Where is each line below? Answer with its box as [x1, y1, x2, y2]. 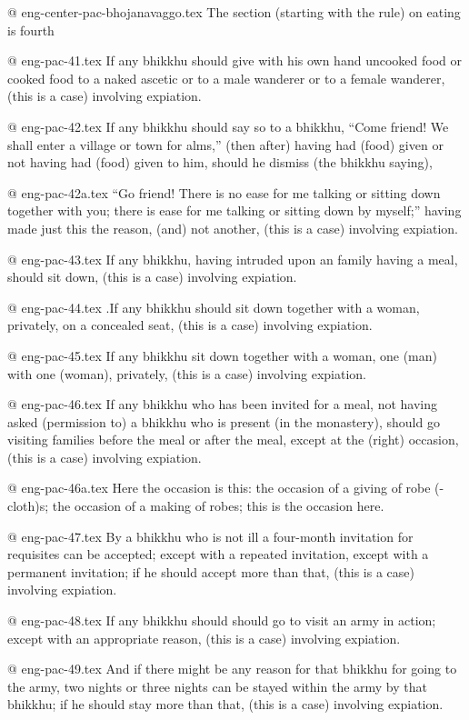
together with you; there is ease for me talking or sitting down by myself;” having [7, 201, 462, 220]
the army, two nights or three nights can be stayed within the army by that [7, 676, 427, 695]
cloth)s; [7, 496, 49, 515]
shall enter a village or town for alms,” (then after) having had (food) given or [7, 135, 444, 154]
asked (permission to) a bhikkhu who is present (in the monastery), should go [7, 412, 440, 431]
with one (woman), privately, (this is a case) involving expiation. [7, 364, 367, 383]
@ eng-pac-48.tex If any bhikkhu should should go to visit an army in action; [7, 611, 436, 630]
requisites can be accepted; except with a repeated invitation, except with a [7, 545, 429, 564]
